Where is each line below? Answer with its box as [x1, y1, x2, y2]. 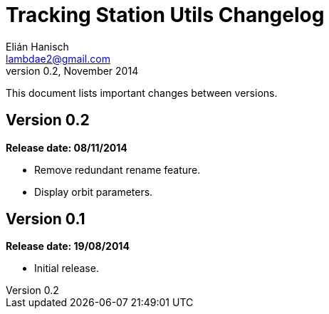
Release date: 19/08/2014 [6, 240, 130, 253]
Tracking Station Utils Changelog [6, 3, 325, 27]
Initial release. [34, 262, 99, 275]
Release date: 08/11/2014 [6, 141, 127, 154]
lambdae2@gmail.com [6, 52, 110, 65]
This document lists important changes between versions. [6, 86, 278, 99]
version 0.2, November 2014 [6, 64, 139, 77]
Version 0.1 [6, 210, 85, 229]
